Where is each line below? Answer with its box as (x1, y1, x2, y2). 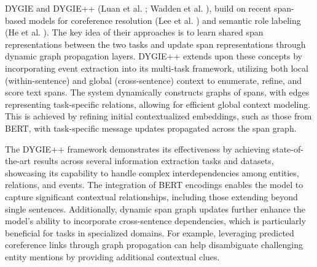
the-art (5, 154, 31, 167)
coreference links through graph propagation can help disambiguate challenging (5, 238, 303, 251)
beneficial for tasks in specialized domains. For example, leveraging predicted (5, 226, 294, 239)
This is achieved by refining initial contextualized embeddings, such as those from (5, 110, 312, 122)
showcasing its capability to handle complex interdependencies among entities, (5, 166, 299, 179)
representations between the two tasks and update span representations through (5, 37, 306, 50)
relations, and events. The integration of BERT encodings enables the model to (5, 178, 303, 191)
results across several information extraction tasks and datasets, (33, 154, 274, 167)
